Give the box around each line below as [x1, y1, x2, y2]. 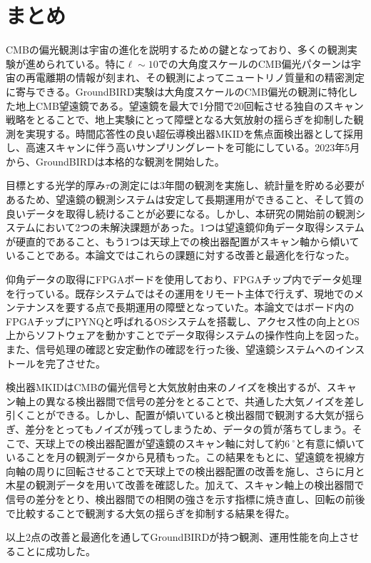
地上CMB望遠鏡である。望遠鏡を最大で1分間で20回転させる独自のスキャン [15, 98, 364, 113]
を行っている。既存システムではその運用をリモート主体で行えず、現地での [6, 285, 354, 300]
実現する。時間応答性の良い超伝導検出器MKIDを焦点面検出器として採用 [25, 126, 364, 141]
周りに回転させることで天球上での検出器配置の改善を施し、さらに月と [35, 463, 365, 478]
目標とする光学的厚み [6, 178, 106, 193]
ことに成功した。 [15, 543, 96, 558]
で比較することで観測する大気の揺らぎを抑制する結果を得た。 [6, 505, 295, 520]
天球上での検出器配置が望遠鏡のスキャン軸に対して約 [35, 435, 285, 450]
